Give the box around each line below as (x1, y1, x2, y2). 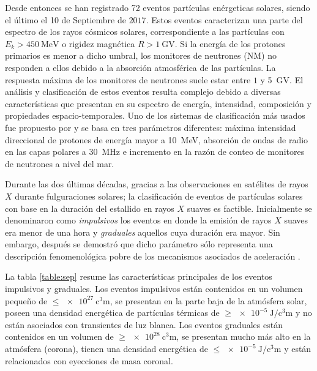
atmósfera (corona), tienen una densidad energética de (5, 342, 208, 355)
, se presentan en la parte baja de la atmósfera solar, (110, 294, 307, 307)
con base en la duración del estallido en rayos (5, 201, 174, 214)
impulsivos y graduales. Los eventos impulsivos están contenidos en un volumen (5, 282, 303, 295)
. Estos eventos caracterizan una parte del (146, 13, 303, 26)
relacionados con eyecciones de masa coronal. (5, 354, 173, 367)
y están (284, 342, 311, 355)
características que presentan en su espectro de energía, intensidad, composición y (5, 97, 311, 110)
